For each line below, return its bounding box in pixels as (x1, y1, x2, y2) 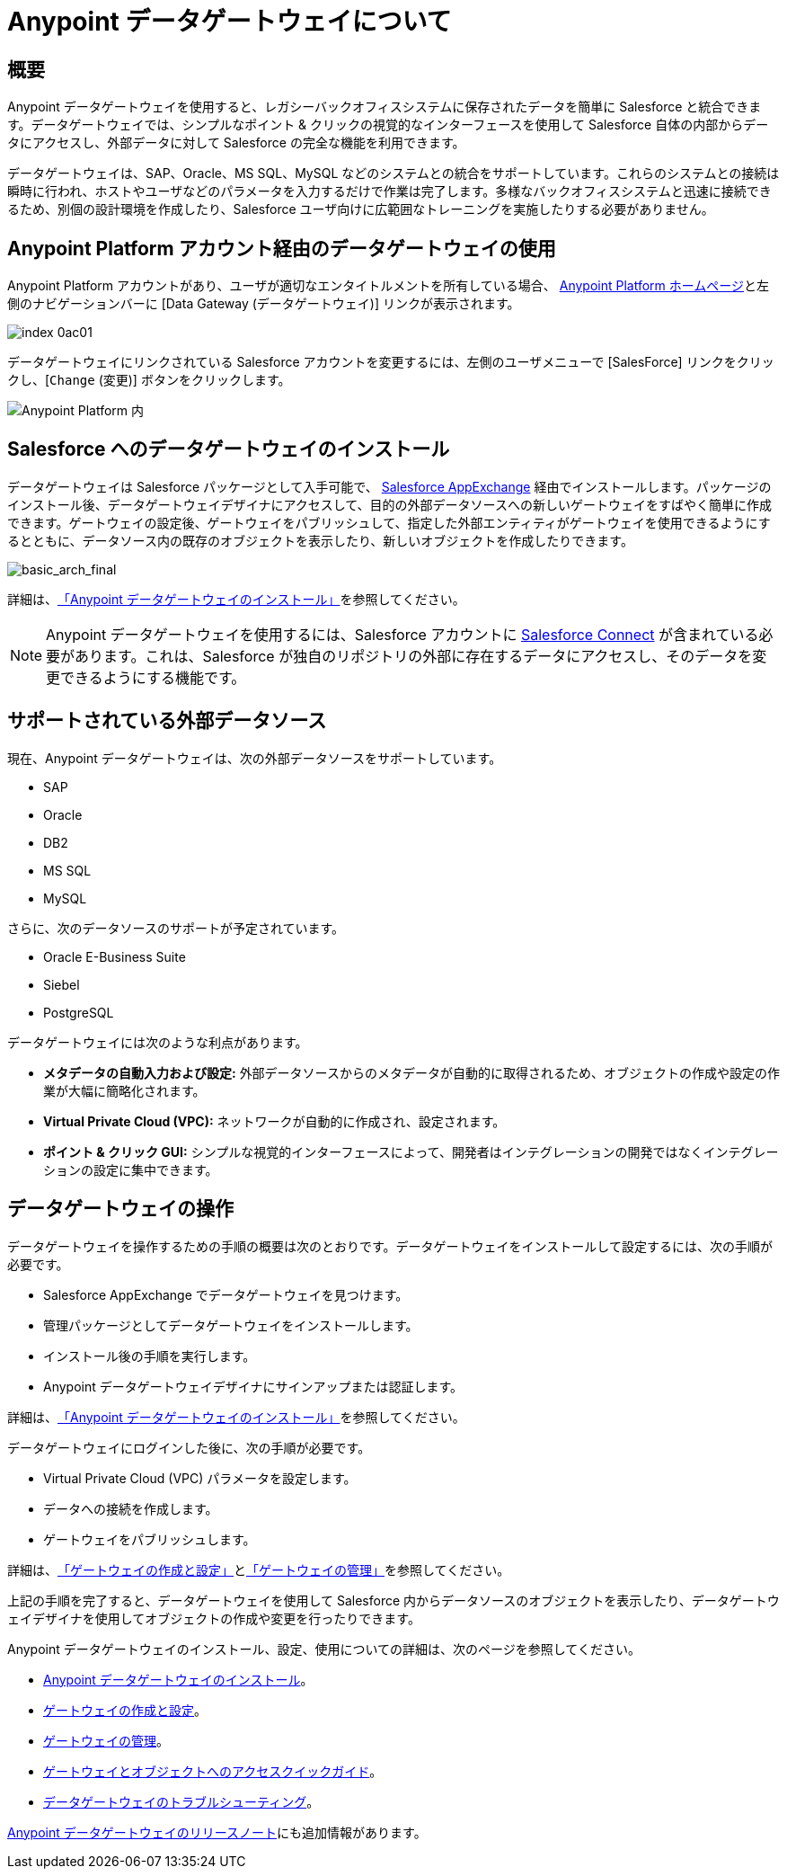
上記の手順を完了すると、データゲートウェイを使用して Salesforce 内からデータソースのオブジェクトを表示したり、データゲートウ (7, 1592, 780, 1608)
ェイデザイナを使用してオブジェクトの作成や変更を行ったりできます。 (7, 1610, 420, 1626)
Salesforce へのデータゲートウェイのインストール (7, 438, 450, 461)
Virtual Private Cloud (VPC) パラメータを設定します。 (43, 1470, 357, 1486)
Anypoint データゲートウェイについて (7, 6, 452, 37)
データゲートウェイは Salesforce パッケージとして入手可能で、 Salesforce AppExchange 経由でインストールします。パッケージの (7, 478, 772, 494)
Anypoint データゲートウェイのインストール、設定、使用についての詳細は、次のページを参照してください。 (7, 1640, 641, 1657)
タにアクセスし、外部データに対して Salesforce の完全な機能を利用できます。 (7, 135, 465, 151)
